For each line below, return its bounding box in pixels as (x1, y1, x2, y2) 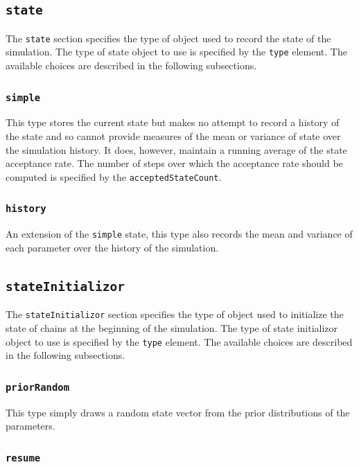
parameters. (6, 418, 55, 433)
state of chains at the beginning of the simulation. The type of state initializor (6, 320, 338, 335)
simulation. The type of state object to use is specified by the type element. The (6, 44, 347, 59)
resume (6, 452, 41, 464)
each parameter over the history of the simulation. (6, 240, 219, 254)
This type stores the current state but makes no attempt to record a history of (6, 115, 340, 130)
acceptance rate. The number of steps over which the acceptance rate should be (6, 156, 343, 170)
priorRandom (6, 381, 70, 393)
